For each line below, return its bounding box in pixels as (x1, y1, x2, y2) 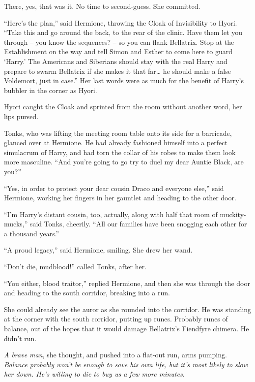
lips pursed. (4, 111, 39, 121)
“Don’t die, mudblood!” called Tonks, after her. (4, 261, 147, 272)
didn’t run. (4, 333, 37, 343)
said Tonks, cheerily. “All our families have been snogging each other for (29, 219, 247, 229)
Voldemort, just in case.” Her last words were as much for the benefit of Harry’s (4, 75, 244, 86)
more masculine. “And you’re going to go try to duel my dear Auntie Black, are (4, 157, 244, 167)
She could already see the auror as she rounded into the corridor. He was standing (4, 304, 252, 314)
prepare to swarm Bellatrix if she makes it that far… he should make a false (4, 65, 231, 76)
